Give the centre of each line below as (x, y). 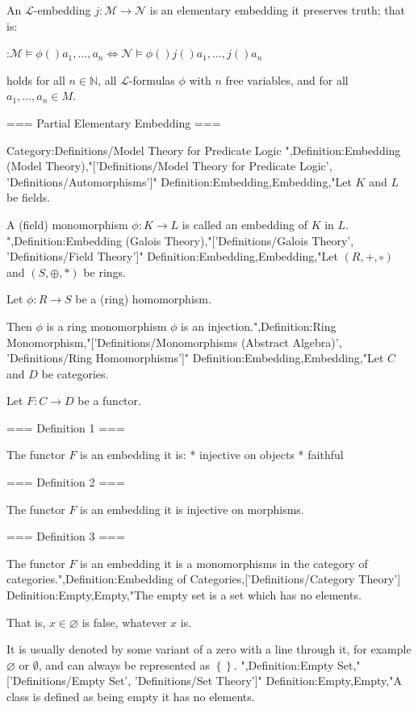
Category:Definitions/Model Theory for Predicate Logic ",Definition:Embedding (204, 150)
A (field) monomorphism (67, 224)
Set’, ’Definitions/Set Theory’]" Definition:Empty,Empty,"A (255, 681)
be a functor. (109, 401)
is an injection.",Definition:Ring (259, 326)
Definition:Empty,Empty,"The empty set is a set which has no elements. (184, 595)
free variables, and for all (287, 79)
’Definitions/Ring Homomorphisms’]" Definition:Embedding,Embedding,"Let (195, 358)
